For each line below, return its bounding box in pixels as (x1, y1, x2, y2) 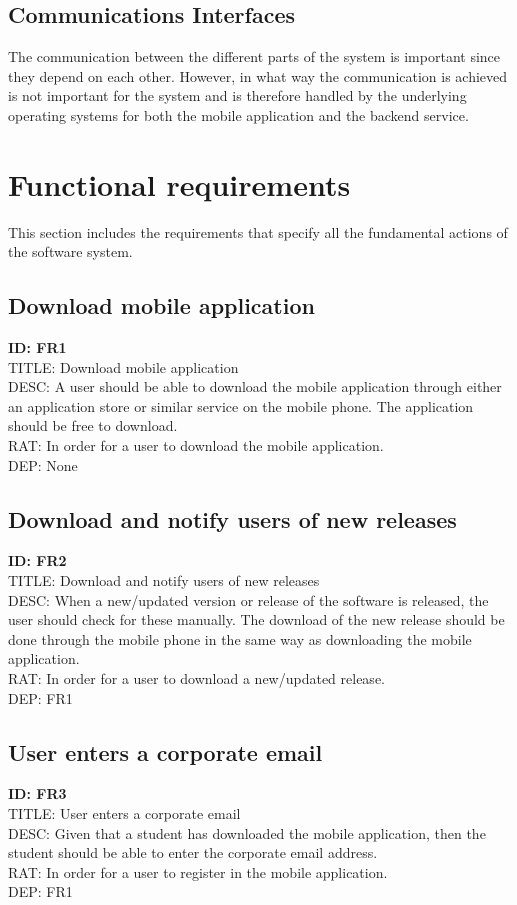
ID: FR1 (8, 337, 67, 358)
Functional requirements (8, 163, 351, 204)
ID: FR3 (8, 783, 67, 804)
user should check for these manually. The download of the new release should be (8, 609, 505, 630)
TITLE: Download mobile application (8, 356, 239, 377)
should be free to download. (8, 415, 178, 436)
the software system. (8, 241, 133, 262)
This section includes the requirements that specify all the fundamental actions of (8, 221, 508, 242)
